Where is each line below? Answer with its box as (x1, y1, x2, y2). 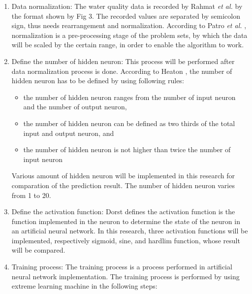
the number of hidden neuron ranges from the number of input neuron (23, 92, 236, 102)
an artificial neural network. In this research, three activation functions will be (11, 226, 248, 236)
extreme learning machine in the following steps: (11, 281, 157, 291)
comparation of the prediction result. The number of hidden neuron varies (11, 180, 235, 190)
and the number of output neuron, (23, 101, 127, 112)
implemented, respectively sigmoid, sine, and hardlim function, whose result (11, 235, 240, 245)
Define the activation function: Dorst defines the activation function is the (11, 206, 235, 217)
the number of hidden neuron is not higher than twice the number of (23, 144, 231, 155)
